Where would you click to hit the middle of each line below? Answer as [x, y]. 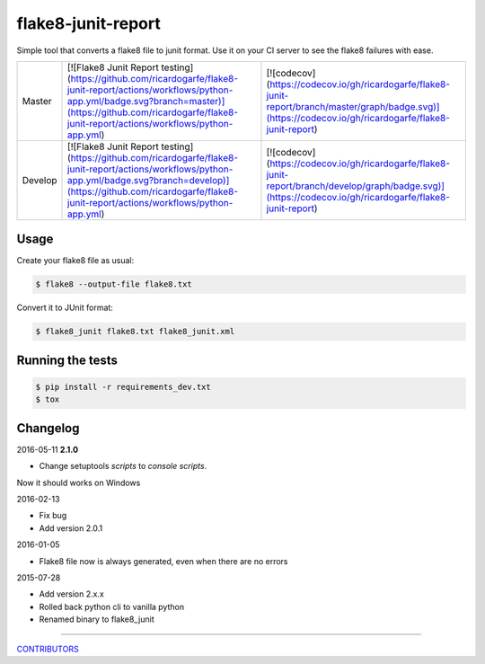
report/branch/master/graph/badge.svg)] [353, 106]
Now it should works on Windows [79, 483]
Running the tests [67, 360]
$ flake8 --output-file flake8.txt [114, 284]
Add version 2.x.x [72, 594]
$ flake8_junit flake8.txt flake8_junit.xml [135, 332]
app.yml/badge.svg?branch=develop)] [149, 180]
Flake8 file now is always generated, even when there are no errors [163, 561]
